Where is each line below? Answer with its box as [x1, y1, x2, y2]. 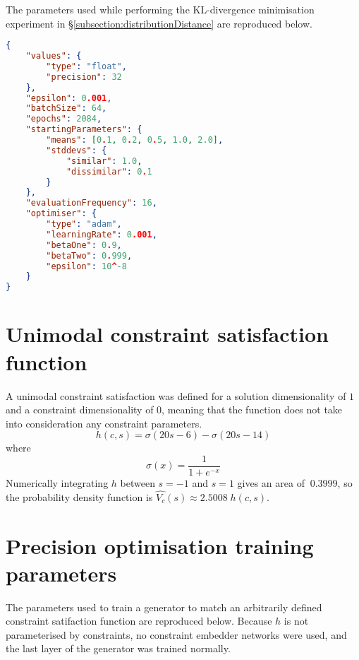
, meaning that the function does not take [162, 402, 343, 417]
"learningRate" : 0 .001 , [46, 229, 157, 240]
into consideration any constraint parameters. [6, 416, 202, 430]
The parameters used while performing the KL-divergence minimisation [6, 2, 315, 16]
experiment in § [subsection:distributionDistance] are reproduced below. [6, 16, 312, 30]
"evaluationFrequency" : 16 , [25, 198, 157, 208]
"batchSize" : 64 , [25, 103, 107, 114]
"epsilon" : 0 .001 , [25, 93, 112, 103]
